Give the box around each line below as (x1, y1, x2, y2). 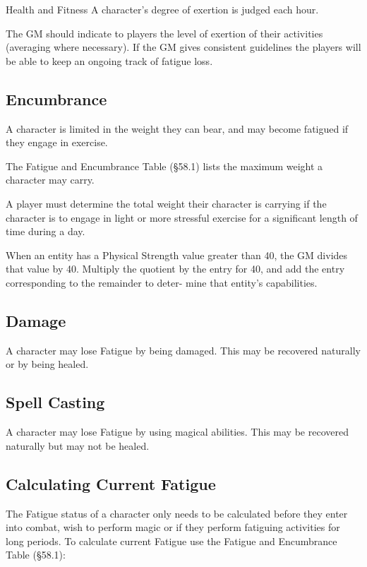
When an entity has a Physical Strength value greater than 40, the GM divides (6, 247, 348, 262)
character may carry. (6, 172, 95, 187)
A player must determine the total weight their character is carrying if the (6, 196, 327, 210)
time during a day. (6, 224, 85, 239)
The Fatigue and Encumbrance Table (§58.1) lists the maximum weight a (6, 158, 323, 173)
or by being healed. (6, 357, 89, 371)
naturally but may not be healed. (6, 438, 150, 453)
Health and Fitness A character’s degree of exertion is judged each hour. (6, 2, 319, 16)
